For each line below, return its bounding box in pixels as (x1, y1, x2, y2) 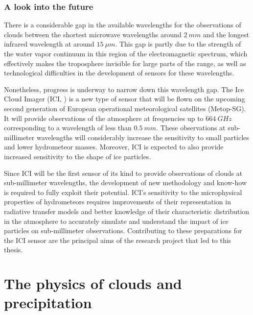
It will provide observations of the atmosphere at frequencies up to (4, 113, 204, 123)
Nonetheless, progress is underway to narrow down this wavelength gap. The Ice (4, 84, 244, 94)
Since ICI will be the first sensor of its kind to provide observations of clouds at (4, 168, 243, 178)
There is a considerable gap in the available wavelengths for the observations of (4, 20, 241, 30)
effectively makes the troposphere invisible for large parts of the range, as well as (4, 58, 246, 68)
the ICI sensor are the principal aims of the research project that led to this (4, 235, 231, 245)
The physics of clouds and (4, 273, 182, 293)
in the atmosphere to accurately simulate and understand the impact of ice (4, 216, 229, 226)
